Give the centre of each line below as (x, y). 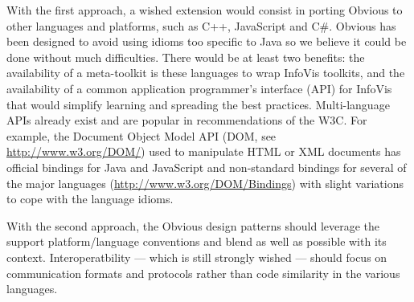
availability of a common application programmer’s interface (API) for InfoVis (199, 88)
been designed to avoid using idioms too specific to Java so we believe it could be (207, 41)
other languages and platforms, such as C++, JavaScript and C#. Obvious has (201, 25)
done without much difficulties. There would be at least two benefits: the (186, 57)
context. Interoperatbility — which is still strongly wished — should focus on (197, 257)
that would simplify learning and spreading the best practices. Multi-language (198, 104)
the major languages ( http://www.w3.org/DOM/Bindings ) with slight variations (205, 183)
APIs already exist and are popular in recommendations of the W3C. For (187, 120)
